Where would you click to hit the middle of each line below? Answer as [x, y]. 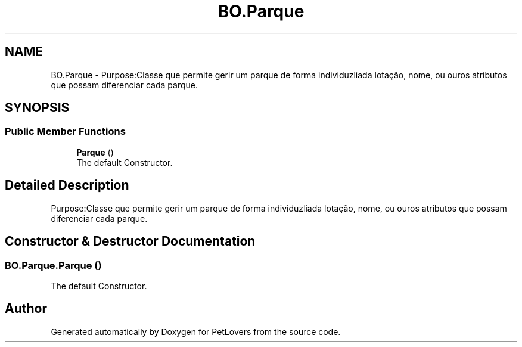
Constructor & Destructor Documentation [130, 241]
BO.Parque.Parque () [53, 265]
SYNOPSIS [37, 108]
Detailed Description [67, 185]
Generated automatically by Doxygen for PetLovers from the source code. [196, 331]
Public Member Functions [65, 131]
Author [26, 309]
